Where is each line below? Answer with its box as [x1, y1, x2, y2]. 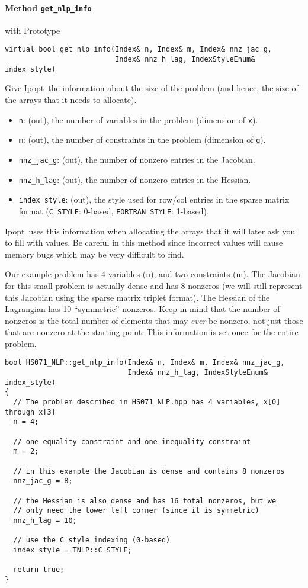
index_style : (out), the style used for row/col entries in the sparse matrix [18, 193, 290, 205]
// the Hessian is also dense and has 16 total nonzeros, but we [13, 496, 277, 505]
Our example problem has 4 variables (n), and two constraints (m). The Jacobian [5, 268, 300, 280]
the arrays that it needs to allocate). [5, 94, 137, 106]
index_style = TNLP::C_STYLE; [13, 545, 132, 554]
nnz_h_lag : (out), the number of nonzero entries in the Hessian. [18, 173, 251, 185]
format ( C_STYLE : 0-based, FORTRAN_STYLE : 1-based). [18, 204, 209, 217]
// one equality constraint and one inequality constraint [13, 437, 251, 446]
